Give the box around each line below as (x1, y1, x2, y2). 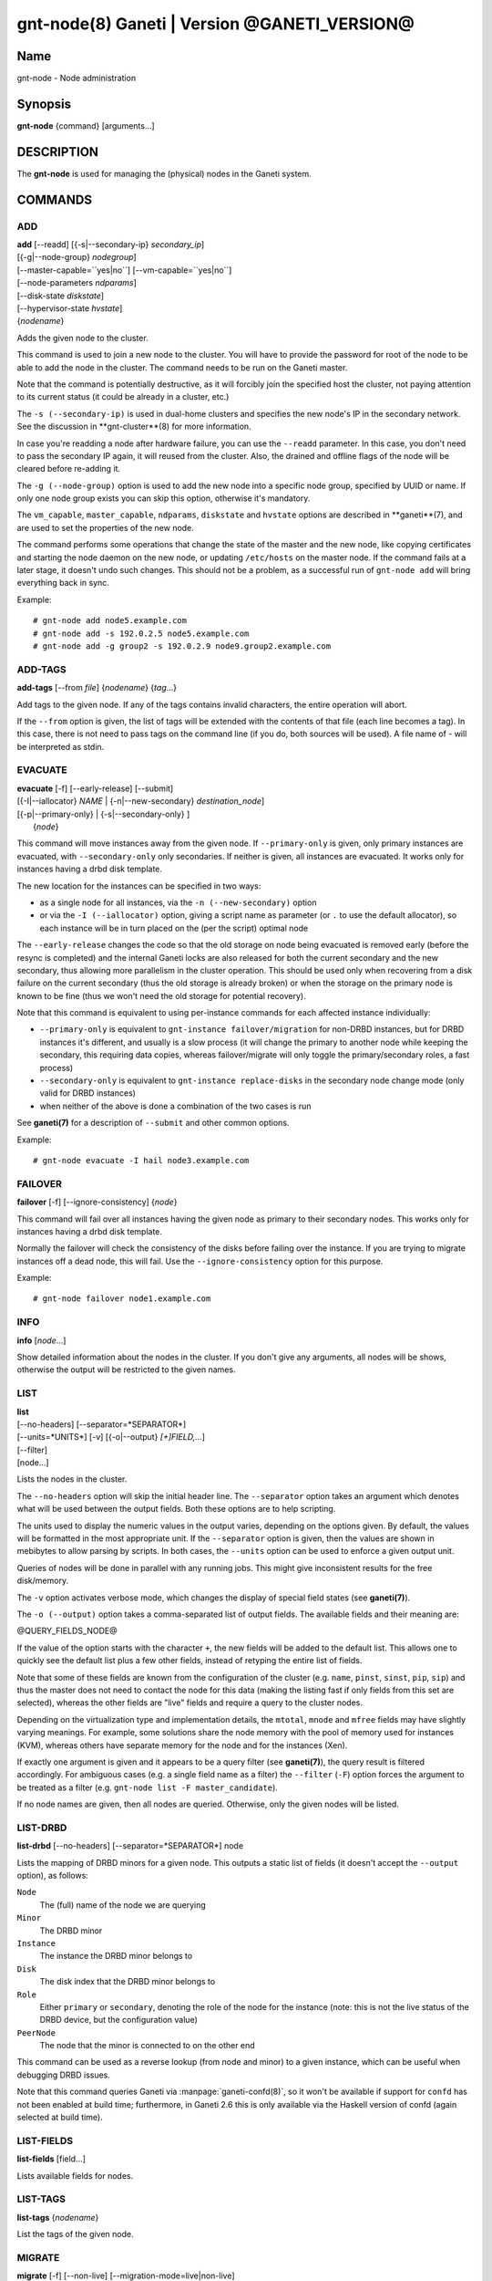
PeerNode (16, 2027, 56, 2038)
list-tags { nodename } (16, 2212, 99, 2223)
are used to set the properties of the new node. (16, 522, 195, 533)
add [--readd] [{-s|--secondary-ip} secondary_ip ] (16, 239, 205, 250)
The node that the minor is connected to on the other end (39, 2040, 255, 2051)
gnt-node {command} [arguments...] (16, 120, 155, 131)
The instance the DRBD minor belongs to (39, 1951, 193, 1962)
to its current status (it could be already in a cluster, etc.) (16, 391, 230, 402)
